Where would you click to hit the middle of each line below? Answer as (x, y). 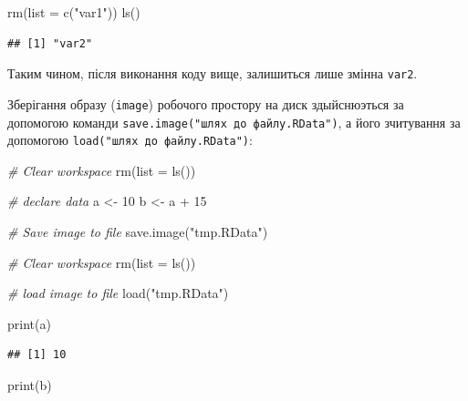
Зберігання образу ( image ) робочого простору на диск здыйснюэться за (206, 103)
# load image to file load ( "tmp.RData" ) (118, 293)
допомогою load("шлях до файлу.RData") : (130, 140)
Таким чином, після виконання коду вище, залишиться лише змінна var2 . (213, 73)
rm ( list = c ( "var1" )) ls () (74, 12)
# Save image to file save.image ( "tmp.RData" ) (138, 231)
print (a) (29, 323)
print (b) (30, 384)
